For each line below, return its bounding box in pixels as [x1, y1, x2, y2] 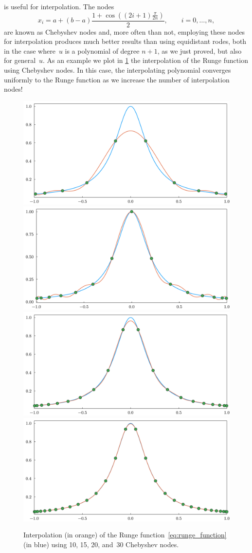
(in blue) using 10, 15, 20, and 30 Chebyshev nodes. [23, 539, 179, 549]
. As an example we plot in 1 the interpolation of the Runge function [43, 55, 248, 65]
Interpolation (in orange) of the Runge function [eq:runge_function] [23, 530, 227, 540]
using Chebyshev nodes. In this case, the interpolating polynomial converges [4, 65, 231, 75]
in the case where [4, 45, 55, 56]
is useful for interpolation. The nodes [4, 1, 114, 11]
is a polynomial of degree [65, 45, 140, 56]
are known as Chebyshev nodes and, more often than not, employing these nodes [4, 26, 245, 37]
